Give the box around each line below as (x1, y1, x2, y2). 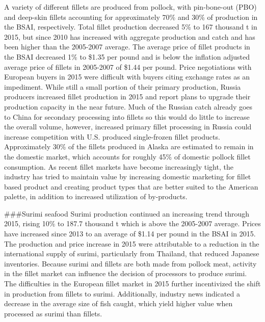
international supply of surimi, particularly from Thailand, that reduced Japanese (4, 248, 259, 259)
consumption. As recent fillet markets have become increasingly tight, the (4, 161, 233, 172)
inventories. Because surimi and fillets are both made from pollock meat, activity (4, 258, 257, 269)
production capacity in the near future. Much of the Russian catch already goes (4, 101, 253, 112)
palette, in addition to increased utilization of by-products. (4, 191, 188, 202)
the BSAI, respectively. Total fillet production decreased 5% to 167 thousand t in (4, 21, 257, 32)
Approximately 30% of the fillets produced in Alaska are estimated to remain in (4, 141, 254, 152)
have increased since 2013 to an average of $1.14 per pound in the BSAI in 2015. (4, 228, 256, 239)
